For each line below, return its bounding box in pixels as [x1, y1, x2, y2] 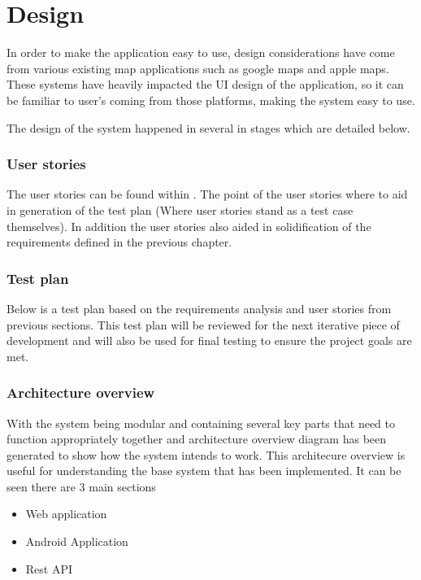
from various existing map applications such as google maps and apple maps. [7, 59, 389, 76]
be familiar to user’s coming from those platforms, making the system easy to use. [7, 91, 415, 108]
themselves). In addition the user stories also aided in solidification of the [7, 217, 371, 234]
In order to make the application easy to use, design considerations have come [7, 44, 395, 61]
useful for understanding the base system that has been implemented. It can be [7, 462, 401, 479]
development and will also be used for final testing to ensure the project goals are [7, 332, 412, 349]
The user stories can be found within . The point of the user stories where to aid [7, 185, 408, 203]
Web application [25, 505, 107, 522]
